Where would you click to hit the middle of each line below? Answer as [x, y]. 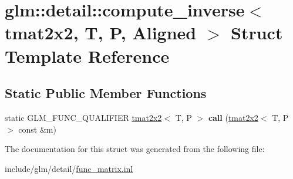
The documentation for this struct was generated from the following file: [135, 149]
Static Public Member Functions [106, 93]
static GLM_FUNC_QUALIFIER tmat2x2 [83, 117]
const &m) [37, 129]
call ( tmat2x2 [233, 117]
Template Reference [87, 55]
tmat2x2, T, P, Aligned [101, 33]
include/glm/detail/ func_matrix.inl [69, 168]
